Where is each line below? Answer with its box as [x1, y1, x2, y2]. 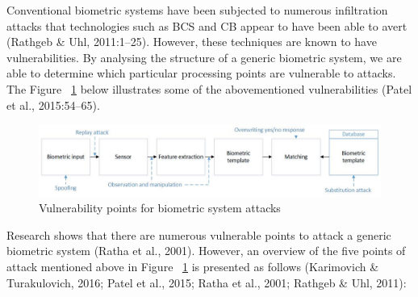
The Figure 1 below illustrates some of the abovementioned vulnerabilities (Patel [6, 80, 412, 97]
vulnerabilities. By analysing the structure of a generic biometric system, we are [6, 48, 402, 65]
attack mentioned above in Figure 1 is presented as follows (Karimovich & [6, 257, 379, 274]
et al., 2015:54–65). [6, 96, 100, 113]
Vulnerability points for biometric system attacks [39, 199, 281, 216]
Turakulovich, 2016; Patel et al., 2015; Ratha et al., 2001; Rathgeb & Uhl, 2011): [6, 274, 407, 291]
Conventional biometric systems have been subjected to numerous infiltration [6, 2, 388, 18]
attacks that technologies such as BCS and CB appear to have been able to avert [6, 17, 408, 34]
